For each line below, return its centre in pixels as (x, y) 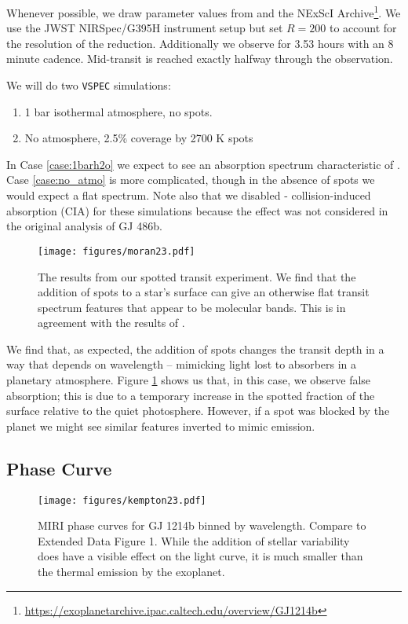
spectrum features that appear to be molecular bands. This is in (192, 307)
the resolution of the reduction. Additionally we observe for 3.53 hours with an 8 (200, 43)
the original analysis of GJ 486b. (84, 226)
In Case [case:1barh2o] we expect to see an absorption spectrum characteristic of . (203, 164)
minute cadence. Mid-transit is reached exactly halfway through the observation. (200, 59)
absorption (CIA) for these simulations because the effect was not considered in (197, 210)
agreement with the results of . (111, 323)
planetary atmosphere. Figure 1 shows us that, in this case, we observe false (189, 380)
